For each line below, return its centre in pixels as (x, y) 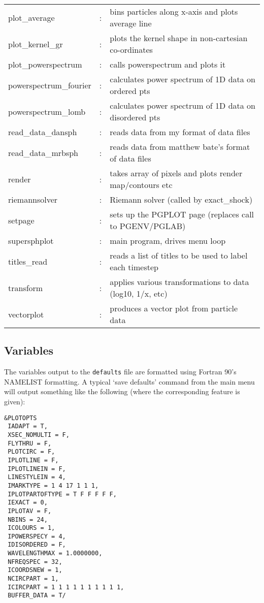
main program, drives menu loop (168, 241)
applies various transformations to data (179, 282)
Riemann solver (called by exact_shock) (181, 199)
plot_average (31, 17)
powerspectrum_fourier (50, 85)
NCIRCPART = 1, (33, 579)
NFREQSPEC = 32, (35, 562)
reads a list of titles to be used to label (179, 255)
